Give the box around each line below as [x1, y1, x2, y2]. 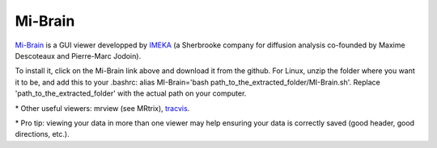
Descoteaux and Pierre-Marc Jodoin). [15, 51, 142, 60]
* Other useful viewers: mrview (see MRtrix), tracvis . [15, 103, 190, 113]
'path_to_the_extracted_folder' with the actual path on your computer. [15, 88, 247, 98]
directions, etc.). [15, 129, 70, 139]
